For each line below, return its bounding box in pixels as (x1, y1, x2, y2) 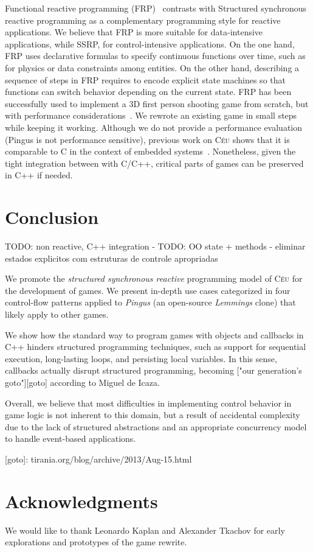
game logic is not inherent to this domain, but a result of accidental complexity (5, 408, 300, 421)
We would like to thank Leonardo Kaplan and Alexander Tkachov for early (5, 523, 285, 536)
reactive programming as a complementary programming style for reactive (5, 13, 281, 26)
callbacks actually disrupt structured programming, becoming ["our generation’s (5, 364, 302, 377)
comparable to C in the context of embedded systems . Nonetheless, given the (5, 145, 296, 158)
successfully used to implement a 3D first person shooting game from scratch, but (5, 97, 309, 110)
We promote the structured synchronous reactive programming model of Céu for (5, 272, 303, 285)
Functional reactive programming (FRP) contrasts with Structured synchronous (5, 2, 307, 14)
